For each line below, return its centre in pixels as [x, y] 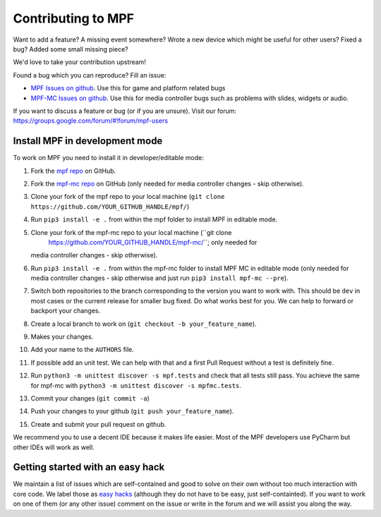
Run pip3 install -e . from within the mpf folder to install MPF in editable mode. [154, 219]
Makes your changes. [62, 337]
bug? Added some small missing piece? [71, 49]
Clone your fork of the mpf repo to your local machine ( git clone [128, 197]
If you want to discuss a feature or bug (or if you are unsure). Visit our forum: [125, 111]
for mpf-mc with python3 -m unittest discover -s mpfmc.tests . [136, 385]
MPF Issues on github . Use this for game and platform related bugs [128, 88]
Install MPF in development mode [88, 141]
